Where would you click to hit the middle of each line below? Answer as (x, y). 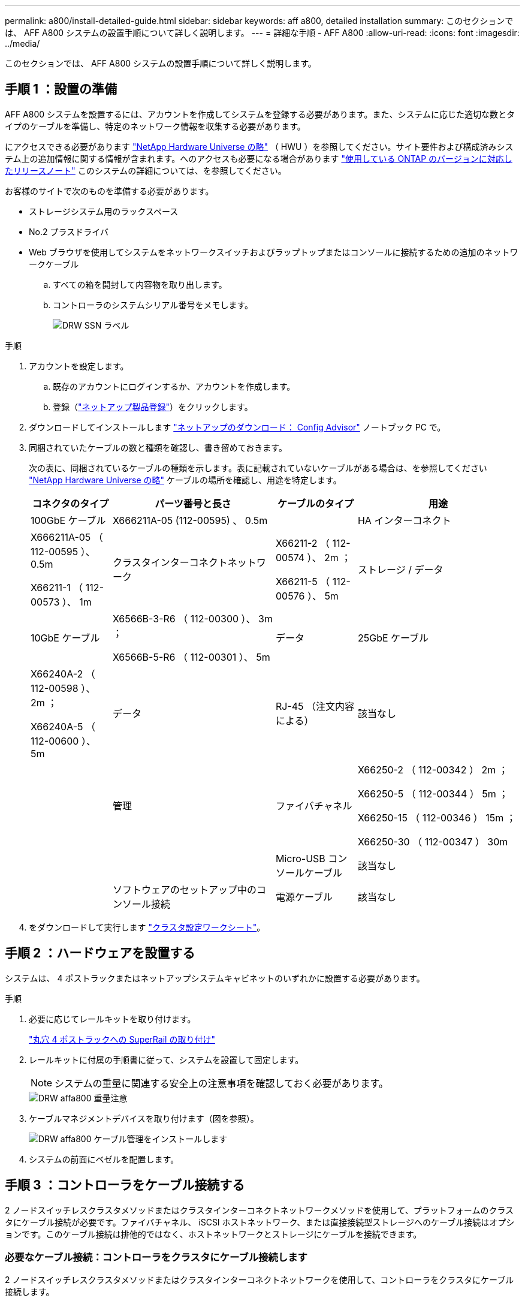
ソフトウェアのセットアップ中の (184, 889)
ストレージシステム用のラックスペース (104, 211)
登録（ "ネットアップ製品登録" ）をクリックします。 (153, 406)
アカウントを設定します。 (79, 366)
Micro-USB (300, 858)
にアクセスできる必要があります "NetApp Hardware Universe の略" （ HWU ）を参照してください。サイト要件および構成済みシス (259, 146)
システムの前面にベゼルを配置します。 (104, 1159)
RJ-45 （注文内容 (315, 706)
